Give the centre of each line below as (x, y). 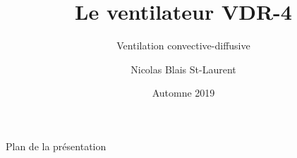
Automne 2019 (183, 93)
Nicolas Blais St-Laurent (183, 69)
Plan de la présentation (56, 146)
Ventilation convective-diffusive (183, 45)
